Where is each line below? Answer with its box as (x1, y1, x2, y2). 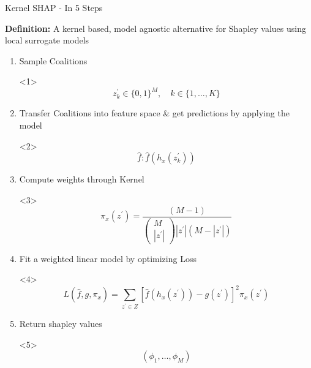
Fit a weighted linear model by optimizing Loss (19, 252, 197, 265)
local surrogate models (5, 34, 89, 47)
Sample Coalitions (19, 54, 88, 67)
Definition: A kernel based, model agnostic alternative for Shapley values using (5, 21, 306, 34)
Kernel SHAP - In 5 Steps (5, 1, 103, 13)
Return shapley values (19, 317, 102, 330)
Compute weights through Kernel (19, 173, 144, 186)
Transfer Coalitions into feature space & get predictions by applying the (19, 107, 290, 119)
